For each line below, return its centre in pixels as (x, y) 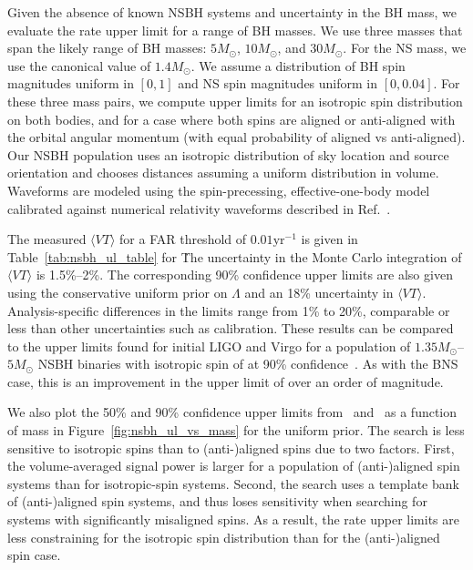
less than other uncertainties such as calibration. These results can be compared (231, 328)
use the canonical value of (79, 65)
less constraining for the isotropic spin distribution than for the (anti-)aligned (224, 537)
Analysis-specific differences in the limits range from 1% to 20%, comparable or (229, 310)
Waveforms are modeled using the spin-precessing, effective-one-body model (219, 190)
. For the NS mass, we (405, 48)
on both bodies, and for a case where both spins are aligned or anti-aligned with (231, 119)
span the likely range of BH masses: (107, 48)
